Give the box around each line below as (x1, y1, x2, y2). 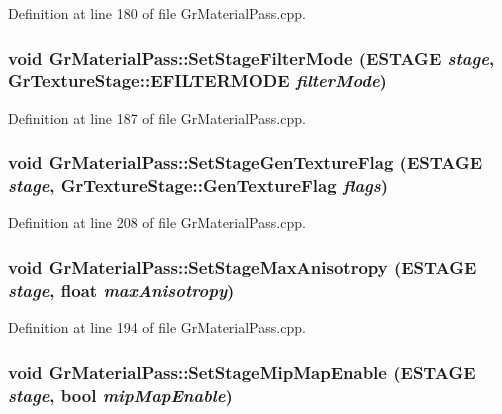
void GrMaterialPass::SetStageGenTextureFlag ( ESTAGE (8, 150, 483, 175)
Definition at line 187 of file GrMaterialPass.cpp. (8, 107, 306, 128)
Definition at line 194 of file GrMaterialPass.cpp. (8, 317, 306, 338)
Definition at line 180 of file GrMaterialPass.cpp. (8, 3, 306, 23)
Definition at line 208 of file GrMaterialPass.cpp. (8, 212, 306, 233)
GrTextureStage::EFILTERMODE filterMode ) (8, 68, 387, 93)
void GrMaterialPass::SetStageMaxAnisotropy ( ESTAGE (8, 254, 477, 279)
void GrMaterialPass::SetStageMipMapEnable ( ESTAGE (8, 359, 476, 384)
